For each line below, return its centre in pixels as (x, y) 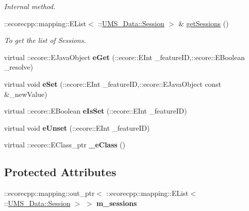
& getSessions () (203, 23)
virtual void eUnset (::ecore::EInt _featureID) (77, 127)
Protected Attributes (60, 172)
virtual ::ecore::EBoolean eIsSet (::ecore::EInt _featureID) (96, 111)
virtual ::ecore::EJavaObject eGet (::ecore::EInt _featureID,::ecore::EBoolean (124, 57)
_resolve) (19, 67)
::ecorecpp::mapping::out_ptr (49, 193)
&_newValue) (26, 94)
